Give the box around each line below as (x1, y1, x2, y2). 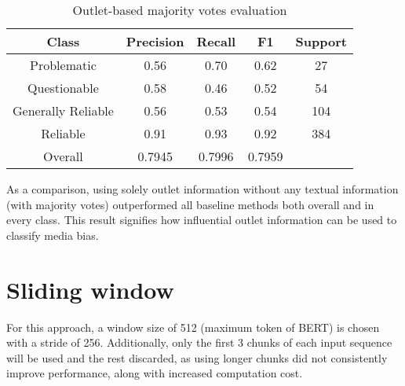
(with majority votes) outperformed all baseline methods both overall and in (6, 196, 374, 212)
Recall (196, 32, 236, 50)
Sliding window (6, 273, 174, 305)
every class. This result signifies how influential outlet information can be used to (6, 211, 397, 228)
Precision (126, 32, 184, 50)
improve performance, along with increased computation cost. (6, 365, 303, 381)
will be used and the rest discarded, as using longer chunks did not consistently (6, 349, 388, 366)
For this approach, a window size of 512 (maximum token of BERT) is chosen (6, 318, 380, 335)
